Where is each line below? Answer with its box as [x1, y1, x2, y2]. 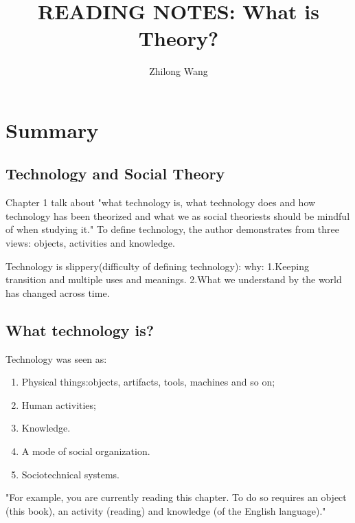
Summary [5, 115, 99, 144]
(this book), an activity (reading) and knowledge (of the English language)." [5, 503, 326, 518]
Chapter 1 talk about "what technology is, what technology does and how [5, 195, 316, 210]
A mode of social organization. [21, 444, 150, 458]
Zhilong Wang [149, 64, 208, 78]
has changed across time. [5, 285, 110, 300]
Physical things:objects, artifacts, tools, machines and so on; [21, 375, 275, 389]
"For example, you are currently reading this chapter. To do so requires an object [5, 490, 347, 504]
